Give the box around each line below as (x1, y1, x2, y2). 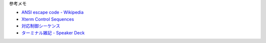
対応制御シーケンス (21, 23, 61, 29)
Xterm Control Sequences (21, 16, 74, 22)
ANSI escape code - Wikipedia (21, 10, 84, 15)
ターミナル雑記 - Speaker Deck (21, 29, 85, 36)
